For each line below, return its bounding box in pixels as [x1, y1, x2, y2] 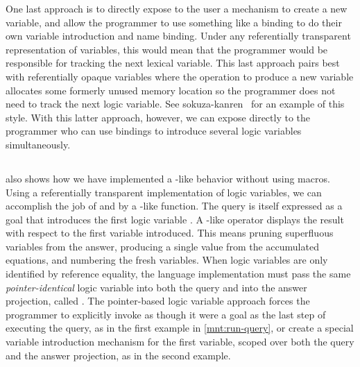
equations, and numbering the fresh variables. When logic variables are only [6, 253, 328, 267]
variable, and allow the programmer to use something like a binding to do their [6, 15, 342, 29]
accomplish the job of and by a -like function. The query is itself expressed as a [6, 198, 343, 213]
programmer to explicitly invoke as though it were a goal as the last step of [6, 307, 326, 321]
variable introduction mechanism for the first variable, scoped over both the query [6, 334, 354, 349]
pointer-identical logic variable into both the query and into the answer [6, 280, 307, 294]
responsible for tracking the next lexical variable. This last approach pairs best [6, 56, 340, 70]
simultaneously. [6, 137, 71, 151]
